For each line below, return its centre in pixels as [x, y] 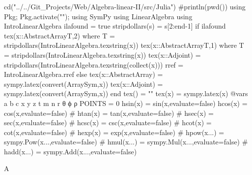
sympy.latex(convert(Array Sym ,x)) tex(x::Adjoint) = [84, 84]
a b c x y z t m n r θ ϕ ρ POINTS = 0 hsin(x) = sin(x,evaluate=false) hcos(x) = [126, 103]
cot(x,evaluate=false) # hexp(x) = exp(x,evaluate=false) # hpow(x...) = [114, 132]
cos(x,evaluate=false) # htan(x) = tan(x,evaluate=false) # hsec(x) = [109, 113]
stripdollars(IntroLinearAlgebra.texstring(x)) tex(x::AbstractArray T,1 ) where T [124, 45]
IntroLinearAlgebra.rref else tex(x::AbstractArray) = [84, 74]
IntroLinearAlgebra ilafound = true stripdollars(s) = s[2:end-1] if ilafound [115, 26]
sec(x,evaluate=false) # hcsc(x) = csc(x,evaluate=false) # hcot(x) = [108, 122]
